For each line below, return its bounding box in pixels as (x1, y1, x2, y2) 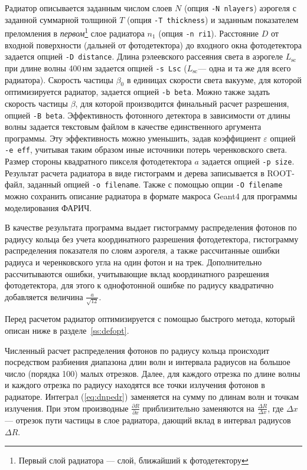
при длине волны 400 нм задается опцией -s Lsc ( (5, 61, 187, 74)
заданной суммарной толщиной (5, 13, 117, 25)
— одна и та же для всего (198, 61, 291, 74)
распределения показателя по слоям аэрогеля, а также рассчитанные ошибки (5, 244, 280, 257)
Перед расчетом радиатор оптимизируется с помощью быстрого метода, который (5, 313, 295, 325)
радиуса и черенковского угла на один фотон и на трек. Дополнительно (5, 255, 262, 268)
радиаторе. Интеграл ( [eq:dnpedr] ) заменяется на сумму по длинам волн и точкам (5, 390, 299, 402)
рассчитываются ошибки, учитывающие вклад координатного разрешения (5, 267, 269, 280)
